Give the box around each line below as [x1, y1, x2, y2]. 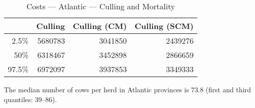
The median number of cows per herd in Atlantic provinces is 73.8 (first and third [4, 84, 251, 94]
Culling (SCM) [134, 20, 194, 31]
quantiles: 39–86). [4, 94, 57, 104]
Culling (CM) [73, 20, 127, 31]
